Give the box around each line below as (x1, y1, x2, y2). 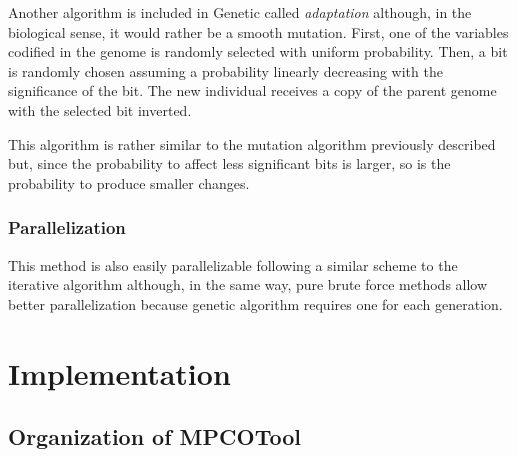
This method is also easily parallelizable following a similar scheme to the (8, 254, 458, 275)
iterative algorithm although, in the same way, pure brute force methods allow (8, 274, 488, 295)
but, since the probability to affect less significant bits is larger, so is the (8, 153, 451, 174)
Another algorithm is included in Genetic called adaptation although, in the (8, 2, 472, 22)
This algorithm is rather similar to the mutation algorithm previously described (8, 133, 496, 154)
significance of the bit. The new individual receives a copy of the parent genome (8, 80, 497, 101)
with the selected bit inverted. (8, 99, 192, 120)
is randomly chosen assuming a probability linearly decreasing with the (8, 60, 443, 81)
